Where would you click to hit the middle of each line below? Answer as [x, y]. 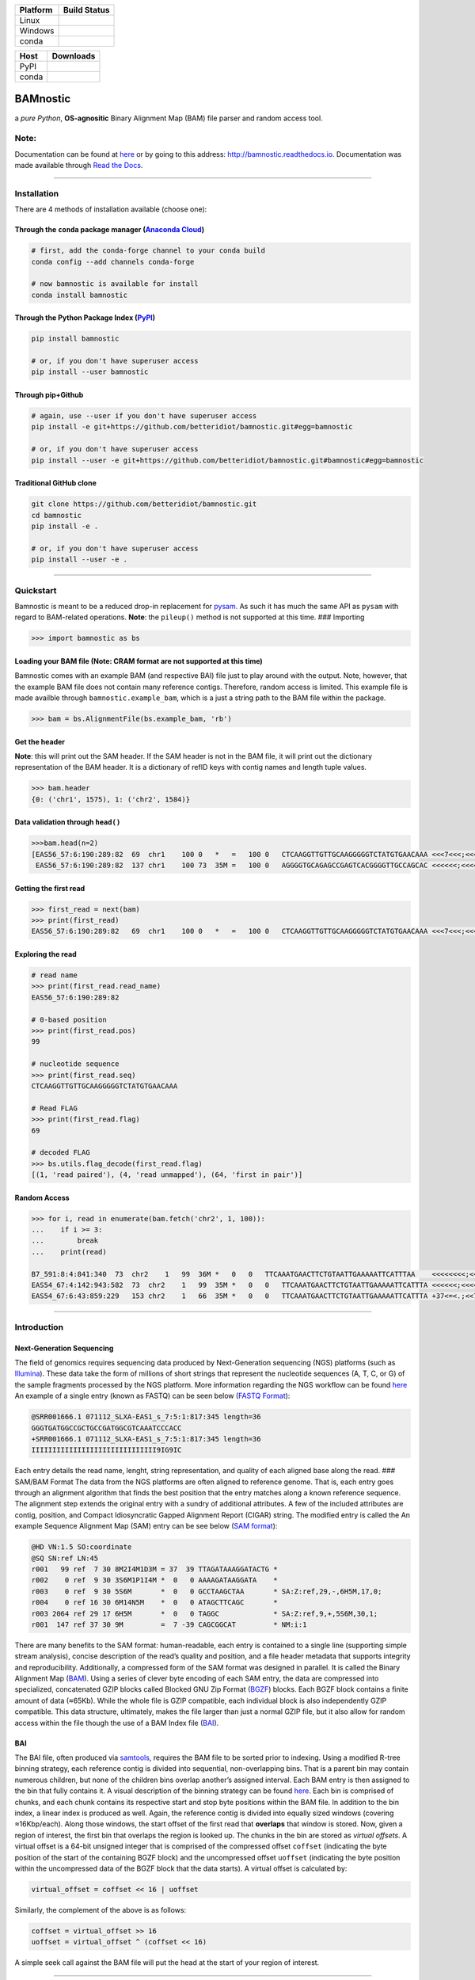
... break [65, 1241]
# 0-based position [69, 1019]
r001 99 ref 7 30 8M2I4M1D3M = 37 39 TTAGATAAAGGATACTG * [154, 1569]
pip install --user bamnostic [90, 372]
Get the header [40, 741]
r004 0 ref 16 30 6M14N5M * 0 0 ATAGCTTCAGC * [154, 1603]
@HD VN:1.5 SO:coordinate [82, 1547]
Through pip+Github [49, 395]
